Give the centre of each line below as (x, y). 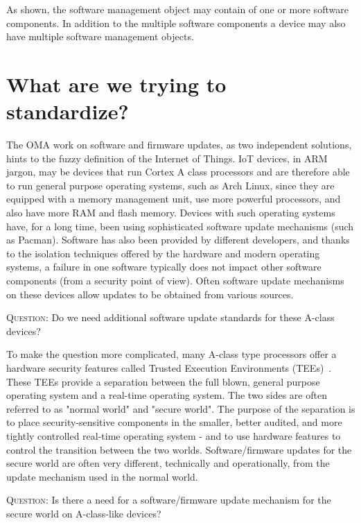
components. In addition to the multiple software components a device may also (176, 23)
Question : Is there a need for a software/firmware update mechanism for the (169, 500)
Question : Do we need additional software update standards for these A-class (170, 317)
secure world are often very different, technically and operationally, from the (168, 463)
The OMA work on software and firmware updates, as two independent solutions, (179, 145)
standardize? (68, 111)
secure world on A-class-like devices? (84, 513)
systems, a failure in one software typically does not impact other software (164, 267)
